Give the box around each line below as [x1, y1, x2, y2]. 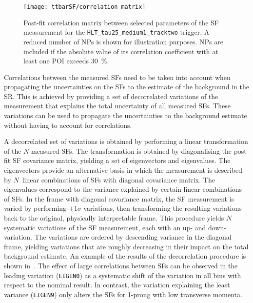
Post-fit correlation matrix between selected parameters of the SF [23, 17, 219, 27]
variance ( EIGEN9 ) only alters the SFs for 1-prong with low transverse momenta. [4, 289, 242, 299]
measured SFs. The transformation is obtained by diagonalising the [31, 145, 232, 156]
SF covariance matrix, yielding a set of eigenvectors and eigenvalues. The [12, 155, 231, 165]
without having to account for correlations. [4, 120, 132, 130]
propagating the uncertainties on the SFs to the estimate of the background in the [4, 81, 250, 92]
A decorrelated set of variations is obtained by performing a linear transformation [4, 136, 248, 146]
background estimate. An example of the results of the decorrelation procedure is [4, 251, 246, 261]
